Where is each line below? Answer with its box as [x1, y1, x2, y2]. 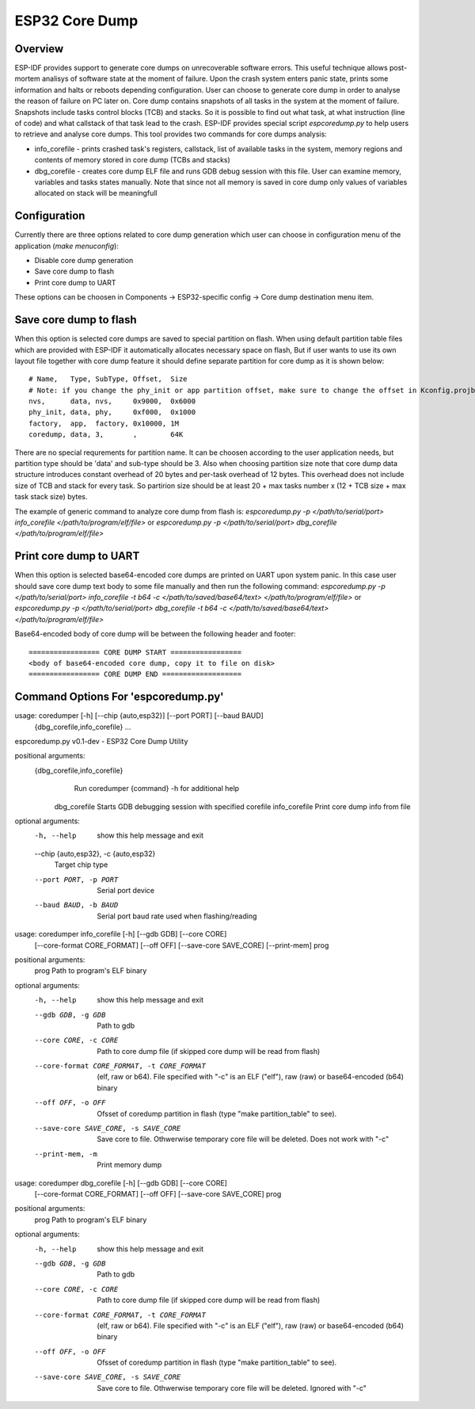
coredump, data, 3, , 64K [28, 430, 184, 439]
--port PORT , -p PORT [34, 875, 119, 884]
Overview [14, 42, 64, 55]
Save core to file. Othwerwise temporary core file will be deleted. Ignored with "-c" [97, 1383, 367, 1392]
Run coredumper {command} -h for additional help [74, 784, 240, 793]
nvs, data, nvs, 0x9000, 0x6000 [28, 397, 196, 406]
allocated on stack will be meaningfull [34, 189, 158, 198]
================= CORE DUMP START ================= [28, 647, 241, 657]
